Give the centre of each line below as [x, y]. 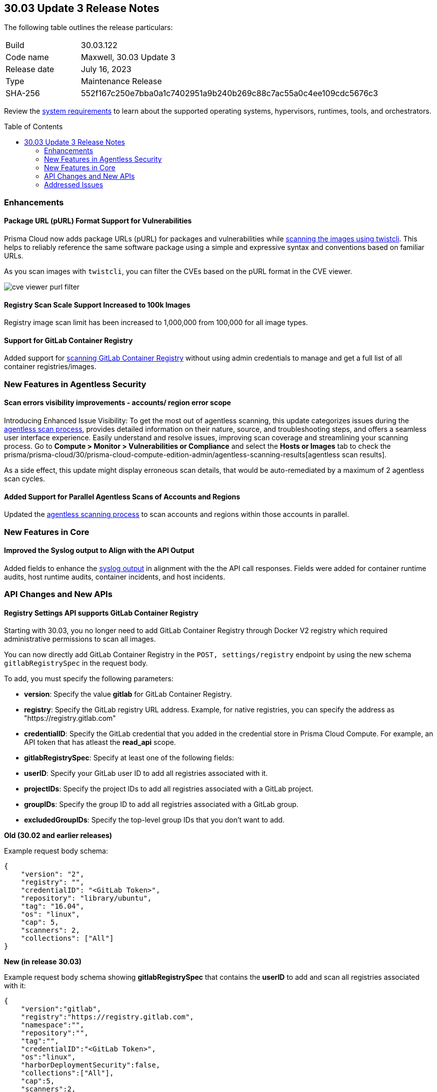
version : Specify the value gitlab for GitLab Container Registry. [128, 694]
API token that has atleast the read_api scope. [100, 742]
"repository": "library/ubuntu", [86, 898]
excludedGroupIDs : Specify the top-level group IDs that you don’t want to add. [154, 820]
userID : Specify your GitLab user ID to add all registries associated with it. [146, 773]
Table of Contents [34, 127]
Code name [27, 57]
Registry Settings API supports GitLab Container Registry [101, 613]
